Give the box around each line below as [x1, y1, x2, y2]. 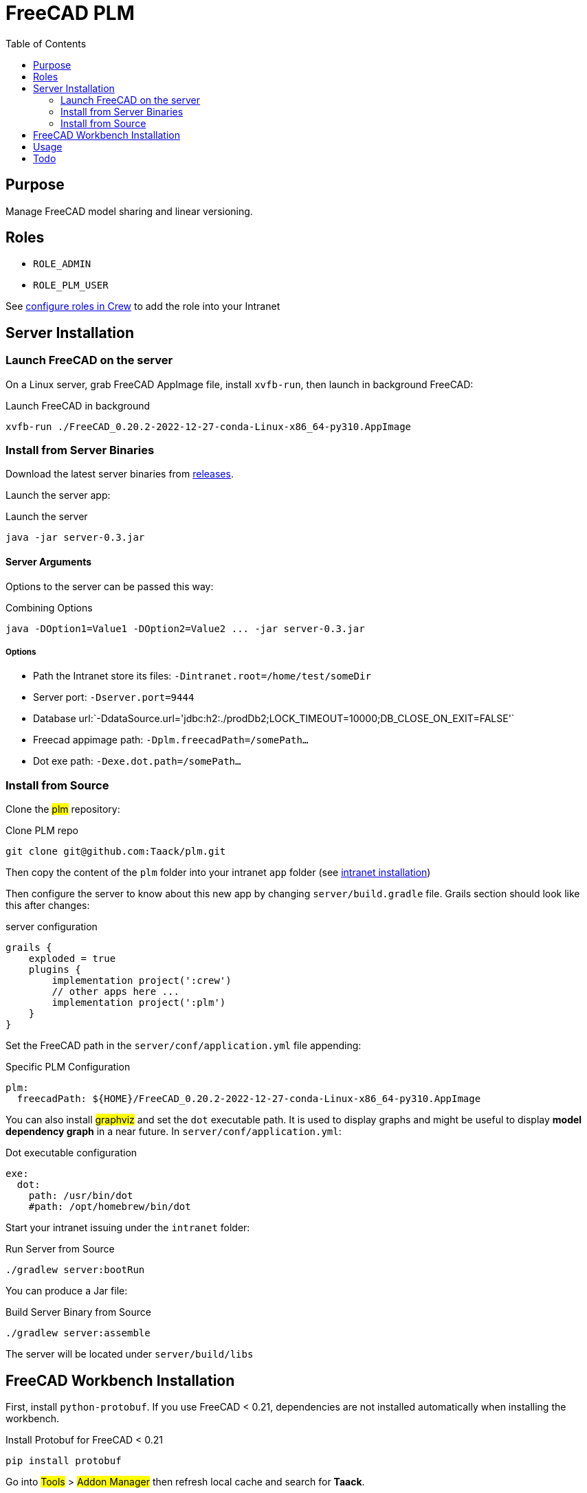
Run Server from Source [5, 1243, 115, 1255]
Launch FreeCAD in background [5, 399, 151, 412]
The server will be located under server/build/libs [5, 1348, 254, 1360]
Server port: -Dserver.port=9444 [33, 691, 195, 704]
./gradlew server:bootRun [5, 1264, 145, 1276]
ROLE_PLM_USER [33, 280, 109, 291]
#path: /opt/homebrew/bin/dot [28, 1201, 191, 1213]
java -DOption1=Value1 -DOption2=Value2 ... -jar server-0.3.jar [5, 622, 365, 634]
